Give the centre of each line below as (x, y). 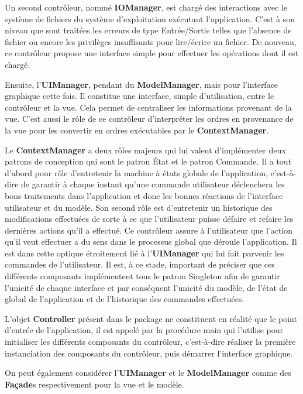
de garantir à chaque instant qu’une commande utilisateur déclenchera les (153, 184)
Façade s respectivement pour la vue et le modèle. (94, 384)
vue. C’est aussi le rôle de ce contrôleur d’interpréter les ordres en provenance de (149, 119)
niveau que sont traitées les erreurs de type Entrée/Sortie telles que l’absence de (148, 30)
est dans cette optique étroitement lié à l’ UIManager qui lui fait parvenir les (144, 253)
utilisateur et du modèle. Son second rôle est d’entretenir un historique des (139, 207)
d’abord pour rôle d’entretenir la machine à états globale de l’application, (136, 172)
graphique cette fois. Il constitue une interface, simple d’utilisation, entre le (140, 96)
